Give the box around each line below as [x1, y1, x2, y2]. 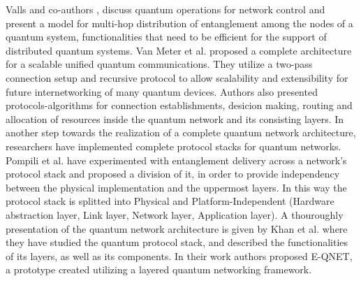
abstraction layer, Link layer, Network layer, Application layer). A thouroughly [6, 207, 344, 222]
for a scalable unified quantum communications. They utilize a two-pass [6, 57, 313, 71]
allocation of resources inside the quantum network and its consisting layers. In [6, 111, 344, 126]
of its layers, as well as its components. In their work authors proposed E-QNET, [6, 248, 353, 263]
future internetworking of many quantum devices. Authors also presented [6, 84, 318, 99]
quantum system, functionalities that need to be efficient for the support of [6, 29, 327, 44]
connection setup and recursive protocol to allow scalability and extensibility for [6, 70, 348, 85]
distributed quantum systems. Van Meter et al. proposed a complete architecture [6, 43, 352, 57]
